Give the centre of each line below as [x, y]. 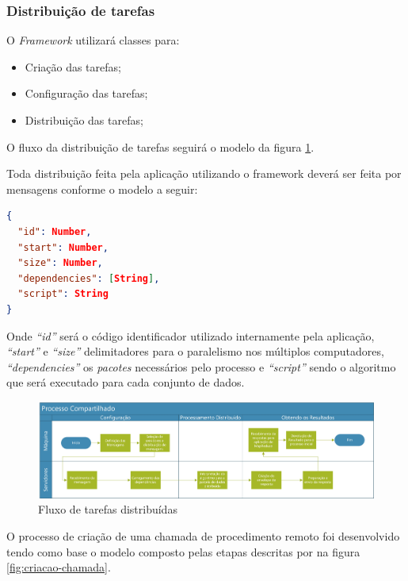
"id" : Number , [55, 231]
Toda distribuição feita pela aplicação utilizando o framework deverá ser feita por [204, 173]
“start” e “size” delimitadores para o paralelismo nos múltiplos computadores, [195, 351]
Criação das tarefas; [73, 66]
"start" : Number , [63, 247]
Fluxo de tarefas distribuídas [108, 509]
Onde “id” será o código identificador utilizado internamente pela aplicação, [191, 335]
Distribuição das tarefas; [84, 120]
